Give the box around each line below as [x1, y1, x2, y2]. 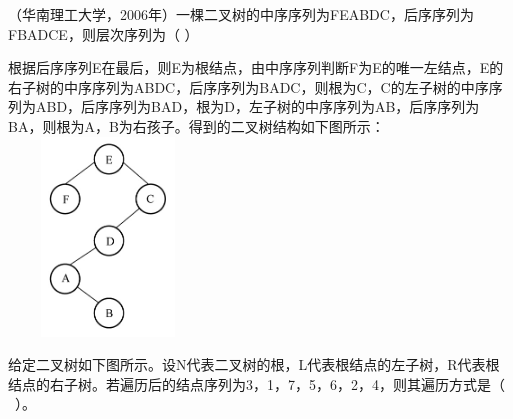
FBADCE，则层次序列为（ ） [8, 23, 199, 44]
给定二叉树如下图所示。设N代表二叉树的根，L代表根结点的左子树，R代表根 [8, 354, 500, 375]
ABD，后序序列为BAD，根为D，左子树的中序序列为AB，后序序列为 [35, 96, 480, 117]
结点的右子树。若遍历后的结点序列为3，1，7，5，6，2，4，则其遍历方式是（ [8, 373, 505, 394]
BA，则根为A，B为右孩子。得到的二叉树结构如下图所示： [8, 115, 385, 136]
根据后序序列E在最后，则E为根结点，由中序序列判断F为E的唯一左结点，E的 [8, 57, 504, 78]
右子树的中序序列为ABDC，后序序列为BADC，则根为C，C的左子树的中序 [8, 76, 489, 97]
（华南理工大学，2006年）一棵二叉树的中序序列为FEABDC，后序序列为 [8, 4, 474, 24]
